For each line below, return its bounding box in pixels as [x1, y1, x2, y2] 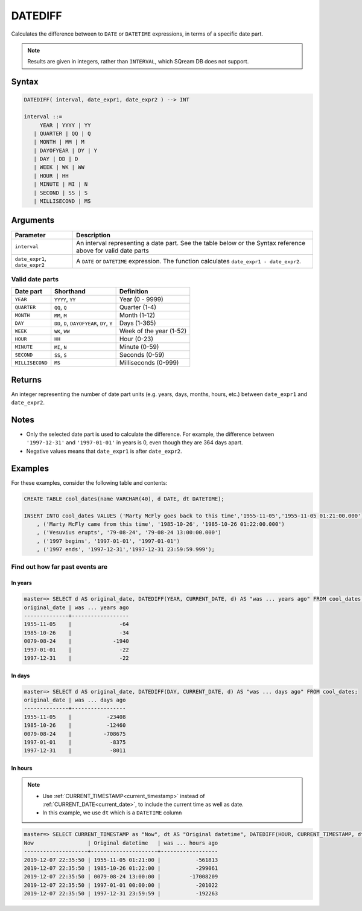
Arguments [11, 215, 55, 226]
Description [76, 231, 111, 239]
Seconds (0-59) [119, 351, 165, 359]
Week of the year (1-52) [119, 327, 187, 335]
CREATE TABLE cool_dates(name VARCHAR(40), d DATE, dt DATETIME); [24, 495, 224, 502]
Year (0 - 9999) [119, 295, 164, 304]
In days [11, 672, 30, 679]
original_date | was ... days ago [24, 696, 126, 703]
